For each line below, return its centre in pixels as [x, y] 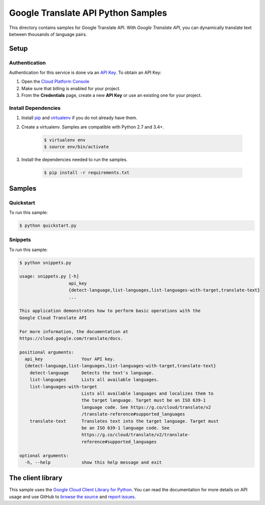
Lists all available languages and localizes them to [147, 394]
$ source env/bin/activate [76, 147]
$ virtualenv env [65, 140]
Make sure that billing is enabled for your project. [71, 88]
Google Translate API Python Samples [88, 13]
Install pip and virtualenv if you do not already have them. [79, 118]
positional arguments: [47, 352]
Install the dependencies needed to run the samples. [74, 159]
